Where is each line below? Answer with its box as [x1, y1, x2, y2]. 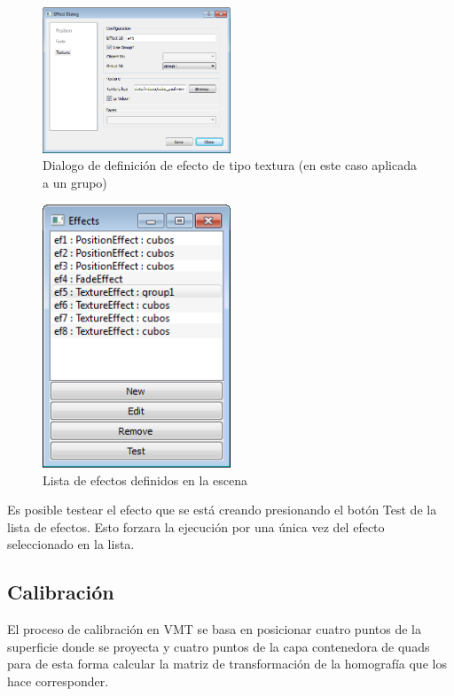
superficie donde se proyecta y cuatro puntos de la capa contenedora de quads [7, 637, 430, 655]
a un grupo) [43, 173, 107, 191]
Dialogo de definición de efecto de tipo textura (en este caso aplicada [43, 156, 417, 174]
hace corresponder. [7, 671, 109, 690]
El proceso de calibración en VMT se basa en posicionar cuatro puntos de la [7, 620, 421, 638]
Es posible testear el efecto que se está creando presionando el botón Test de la [7, 500, 437, 519]
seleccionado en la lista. [7, 535, 135, 553]
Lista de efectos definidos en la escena [43, 470, 248, 489]
